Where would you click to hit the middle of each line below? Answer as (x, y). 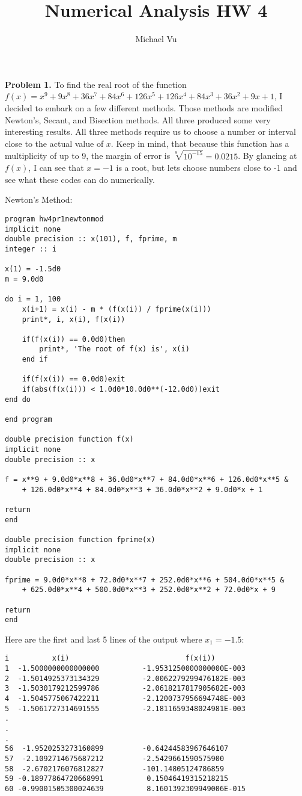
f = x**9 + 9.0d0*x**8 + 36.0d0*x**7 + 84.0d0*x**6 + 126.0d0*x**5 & (147, 480)
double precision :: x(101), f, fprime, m (91, 239)
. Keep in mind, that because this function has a (200, 143)
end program (29, 420)
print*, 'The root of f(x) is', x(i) (114, 349)
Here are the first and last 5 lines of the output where (104, 639)
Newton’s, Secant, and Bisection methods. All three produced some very (138, 119)
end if (35, 359)
